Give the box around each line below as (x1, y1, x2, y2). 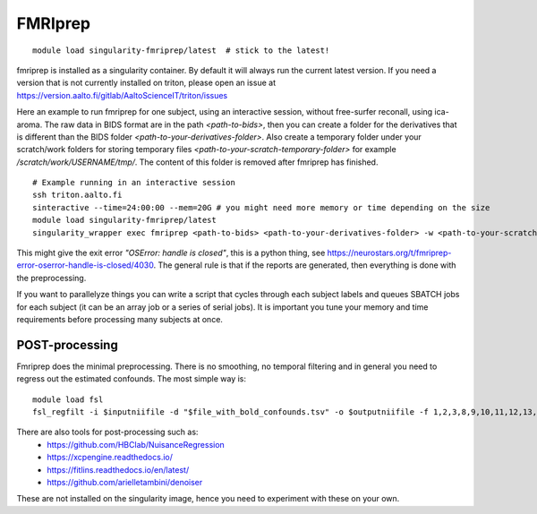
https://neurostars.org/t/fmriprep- (327, 247, 452, 259)
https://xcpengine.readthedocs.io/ (47, 452, 174, 463)
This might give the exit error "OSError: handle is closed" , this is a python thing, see (16, 247, 326, 259)
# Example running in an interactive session (32, 177, 236, 188)
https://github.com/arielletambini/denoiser (47, 477, 203, 487)
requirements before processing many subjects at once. (16, 313, 224, 324)
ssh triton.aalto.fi (32, 190, 123, 201)
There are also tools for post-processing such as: (16, 426, 199, 438)
